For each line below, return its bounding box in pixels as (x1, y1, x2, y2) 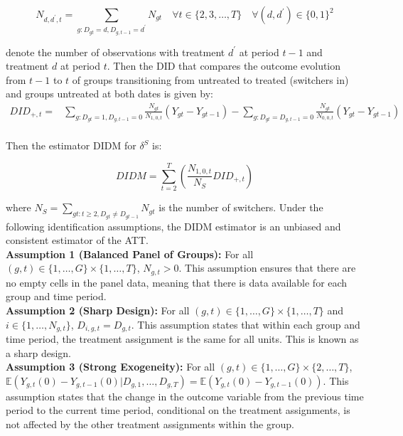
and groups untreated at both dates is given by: (6, 86, 213, 101)
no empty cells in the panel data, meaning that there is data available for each (6, 275, 348, 289)
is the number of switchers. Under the (158, 200, 323, 215)
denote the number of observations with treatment (6, 44, 225, 59)
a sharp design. (6, 345, 71, 360)
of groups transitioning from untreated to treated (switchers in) (72, 72, 349, 87)
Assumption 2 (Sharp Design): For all (6, 302, 190, 317)
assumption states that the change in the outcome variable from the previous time (6, 388, 364, 403)
